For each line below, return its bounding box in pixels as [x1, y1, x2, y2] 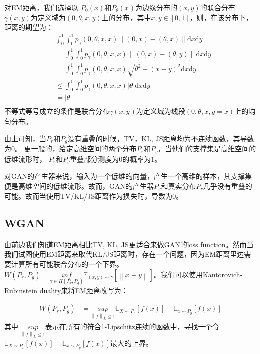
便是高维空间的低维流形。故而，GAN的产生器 [4, 180, 154, 191]
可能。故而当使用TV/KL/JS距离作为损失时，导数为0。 [4, 191, 183, 201]
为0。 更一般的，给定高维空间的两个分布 [4, 143, 137, 154]
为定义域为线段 [136, 106, 185, 116]
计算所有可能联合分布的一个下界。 [11, 258, 123, 269]
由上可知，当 [4, 133, 46, 143]
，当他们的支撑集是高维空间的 [158, 143, 256, 154]
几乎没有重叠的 [203, 180, 252, 191]
